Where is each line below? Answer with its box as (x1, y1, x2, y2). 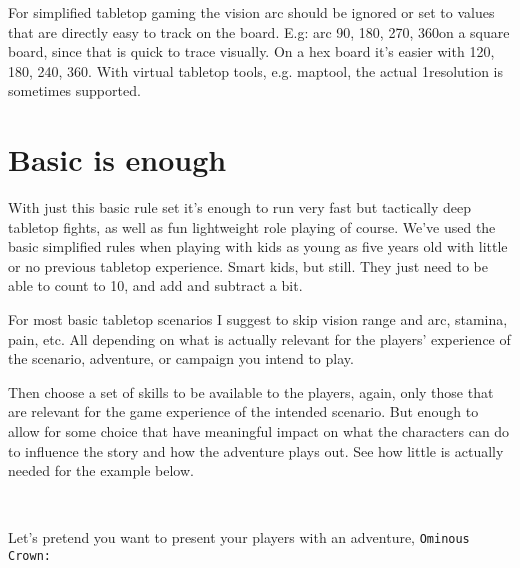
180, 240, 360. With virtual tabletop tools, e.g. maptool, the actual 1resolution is (8, 60, 504, 81)
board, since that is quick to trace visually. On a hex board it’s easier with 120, (8, 41, 495, 62)
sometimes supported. (8, 80, 141, 101)
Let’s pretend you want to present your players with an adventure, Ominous (8, 527, 470, 548)
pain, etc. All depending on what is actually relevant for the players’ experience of (8, 328, 511, 349)
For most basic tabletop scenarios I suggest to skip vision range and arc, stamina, (8, 309, 508, 330)
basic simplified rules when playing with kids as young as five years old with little (8, 236, 508, 257)
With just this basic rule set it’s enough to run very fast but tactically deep (8, 197, 471, 218)
